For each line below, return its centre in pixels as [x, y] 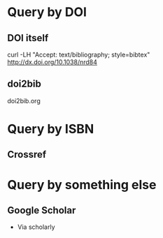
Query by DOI [47, 12]
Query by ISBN [51, 129]
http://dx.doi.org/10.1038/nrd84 [52, 62]
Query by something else [82, 185]
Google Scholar [42, 210]
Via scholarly [36, 227]
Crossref [27, 155]
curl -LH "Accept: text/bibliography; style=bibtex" [79, 54]
